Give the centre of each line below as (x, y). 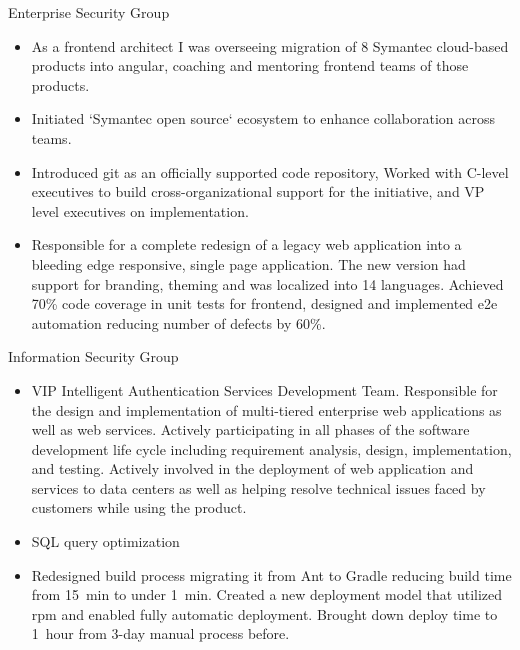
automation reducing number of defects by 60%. (178, 322)
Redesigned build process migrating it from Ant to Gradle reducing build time (271, 574)
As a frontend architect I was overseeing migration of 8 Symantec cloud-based (270, 45)
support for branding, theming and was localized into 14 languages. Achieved (267, 283)
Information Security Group (93, 356)
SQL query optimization (105, 541)
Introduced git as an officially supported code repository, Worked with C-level (270, 171)
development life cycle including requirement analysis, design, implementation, (271, 448)
